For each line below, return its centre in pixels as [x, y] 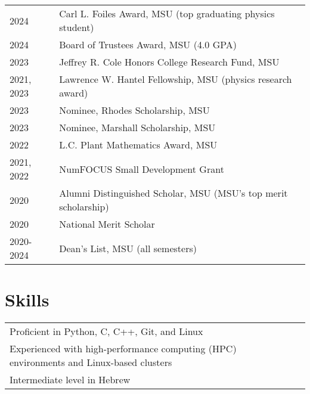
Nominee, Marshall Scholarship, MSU [137, 127]
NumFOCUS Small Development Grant [142, 169]
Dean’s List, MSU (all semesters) [128, 248]
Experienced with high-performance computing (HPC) [123, 349]
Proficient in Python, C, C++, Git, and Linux [106, 331]
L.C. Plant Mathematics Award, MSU [138, 145]
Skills [27, 300]
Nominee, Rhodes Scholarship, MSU [134, 110]
